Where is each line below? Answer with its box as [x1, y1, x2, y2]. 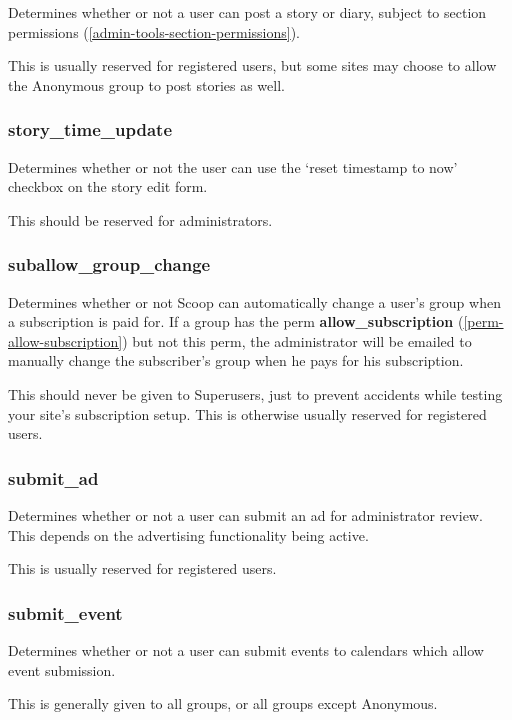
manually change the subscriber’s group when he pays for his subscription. [8, 350, 464, 371]
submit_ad [8, 465, 99, 490]
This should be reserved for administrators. [8, 209, 273, 230]
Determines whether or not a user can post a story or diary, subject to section [8, 2, 487, 22]
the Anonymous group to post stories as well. [8, 74, 285, 95]
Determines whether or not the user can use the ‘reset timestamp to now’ [8, 156, 458, 177]
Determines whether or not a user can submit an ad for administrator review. [8, 504, 483, 525]
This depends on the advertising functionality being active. [8, 524, 369, 545]
